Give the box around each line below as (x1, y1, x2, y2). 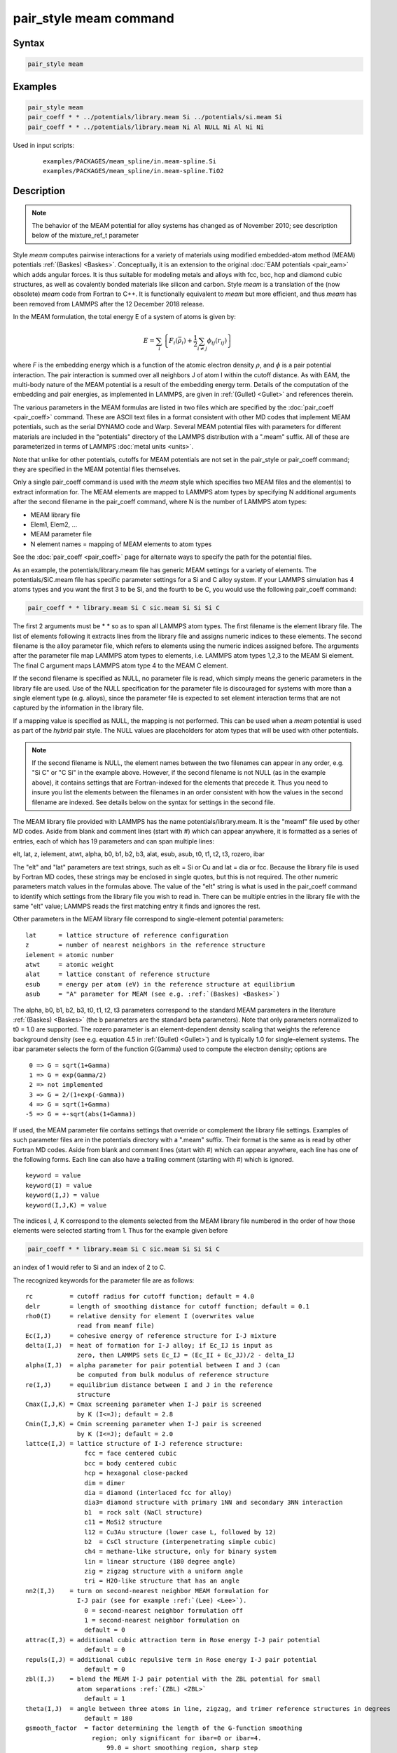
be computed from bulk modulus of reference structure (77, 1371, 270, 1379)
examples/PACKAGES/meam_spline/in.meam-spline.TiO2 (43, 167, 224, 175)
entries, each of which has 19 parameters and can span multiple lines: (13, 837, 215, 845)
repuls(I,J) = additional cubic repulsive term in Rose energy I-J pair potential (25, 1656, 317, 1663)
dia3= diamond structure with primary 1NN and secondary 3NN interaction (84, 1498, 343, 1507)
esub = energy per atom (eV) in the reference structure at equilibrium (25, 980, 295, 988)
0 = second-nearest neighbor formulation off (84, 1606, 244, 1614)
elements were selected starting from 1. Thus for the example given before (13, 1226, 228, 1235)
